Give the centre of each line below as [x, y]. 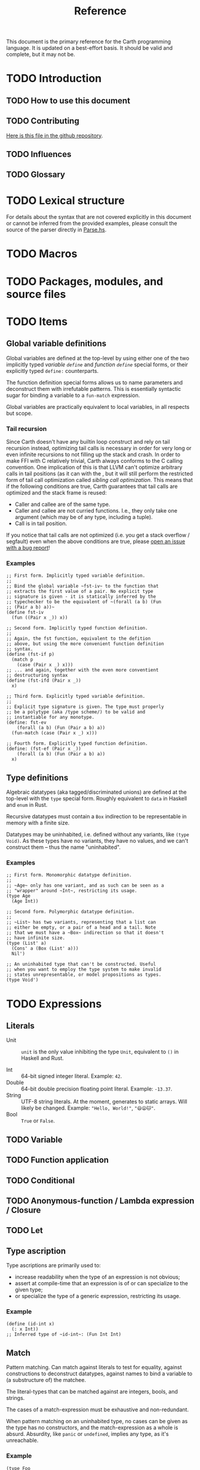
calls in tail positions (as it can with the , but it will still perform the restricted [99, 473]
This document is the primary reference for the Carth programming [89, 42]
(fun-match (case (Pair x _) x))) [54, 733]
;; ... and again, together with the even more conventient [83, 670]
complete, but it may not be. [41, 55]
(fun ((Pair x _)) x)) [40, 618]
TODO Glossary [36, 175]
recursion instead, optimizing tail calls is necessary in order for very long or [99, 448]
